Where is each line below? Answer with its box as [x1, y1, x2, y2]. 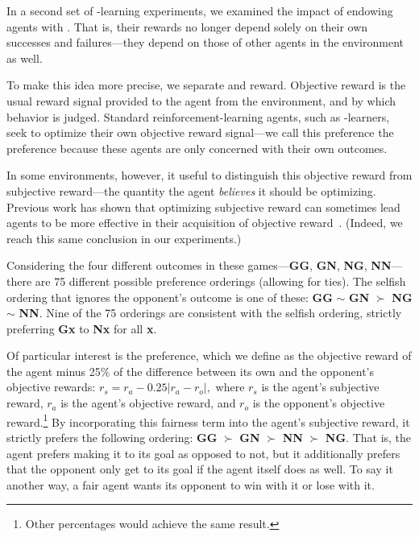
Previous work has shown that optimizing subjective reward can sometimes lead [6, 198, 400, 215]
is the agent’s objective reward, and [60, 394, 236, 411]
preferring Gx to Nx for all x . [6, 320, 157, 337]
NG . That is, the [325, 428, 412, 445]
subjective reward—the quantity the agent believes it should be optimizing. [6, 182, 376, 199]
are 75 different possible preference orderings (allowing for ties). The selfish [35, 272, 406, 289]
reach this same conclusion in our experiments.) [6, 229, 242, 246]
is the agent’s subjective [261, 378, 380, 395]
